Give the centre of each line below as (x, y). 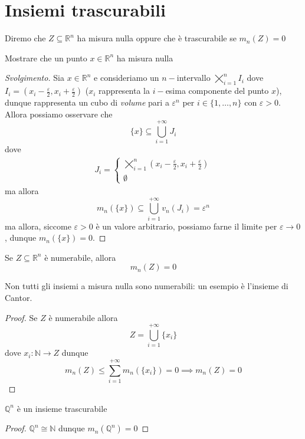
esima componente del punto (217, 91)
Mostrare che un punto (46, 58)
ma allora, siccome (38, 226)
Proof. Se (21, 317)
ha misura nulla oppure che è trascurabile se (157, 38)
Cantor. (19, 298)
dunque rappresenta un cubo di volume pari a (87, 102)
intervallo (194, 78)
